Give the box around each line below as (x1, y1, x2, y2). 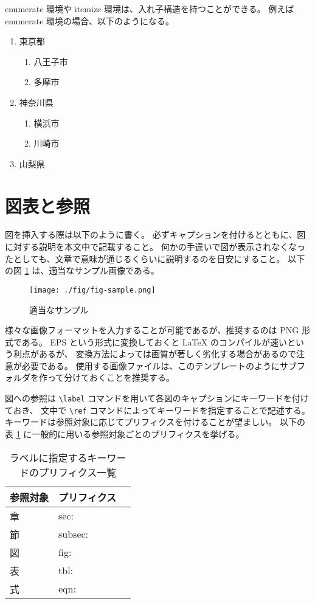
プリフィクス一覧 (39, 465, 117, 479)
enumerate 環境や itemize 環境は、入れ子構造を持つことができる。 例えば (5, 2, 294, 15)
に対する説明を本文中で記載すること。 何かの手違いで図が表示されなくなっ (5, 240, 306, 253)
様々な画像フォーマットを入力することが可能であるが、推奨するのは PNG (5, 324, 299, 336)
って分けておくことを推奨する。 (47, 371, 175, 384)
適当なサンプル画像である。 (49, 264, 159, 277)
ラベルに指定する (9, 450, 88, 465)
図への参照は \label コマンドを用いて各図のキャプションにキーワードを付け (5, 392, 309, 404)
